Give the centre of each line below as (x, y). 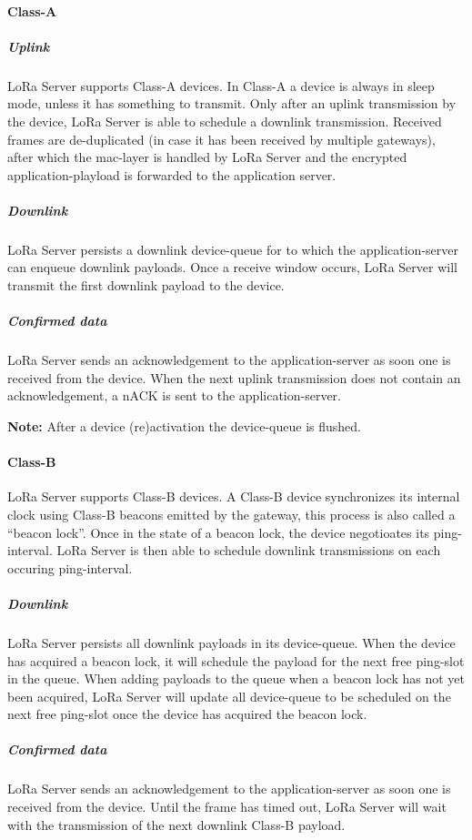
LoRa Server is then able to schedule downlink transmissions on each (249, 550)
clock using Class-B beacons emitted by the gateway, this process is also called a (231, 514)
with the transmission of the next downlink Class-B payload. (176, 824)
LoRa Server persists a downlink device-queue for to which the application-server (233, 249)
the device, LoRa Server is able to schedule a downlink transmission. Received (225, 121)
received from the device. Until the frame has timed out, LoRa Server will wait (227, 807)
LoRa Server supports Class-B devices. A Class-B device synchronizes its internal (234, 496)
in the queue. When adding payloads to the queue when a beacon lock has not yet (236, 678)
